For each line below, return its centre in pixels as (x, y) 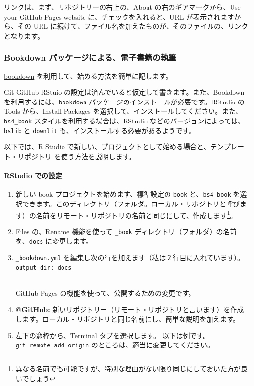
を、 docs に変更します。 (54, 241)
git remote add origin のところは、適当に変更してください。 (115, 345)
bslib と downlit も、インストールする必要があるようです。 (100, 130)
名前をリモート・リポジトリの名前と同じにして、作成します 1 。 (136, 214)
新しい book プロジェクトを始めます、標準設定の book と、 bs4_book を (128, 194)
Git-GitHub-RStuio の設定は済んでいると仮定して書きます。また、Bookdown (124, 92)
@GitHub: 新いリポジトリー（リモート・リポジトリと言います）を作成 (130, 309)
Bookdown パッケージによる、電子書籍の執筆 (90, 57)
